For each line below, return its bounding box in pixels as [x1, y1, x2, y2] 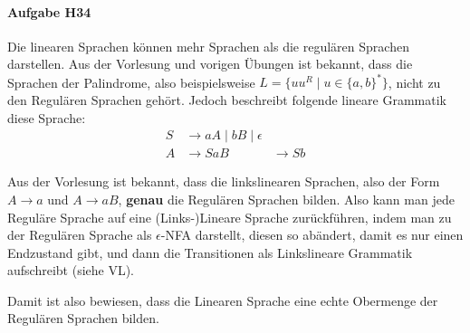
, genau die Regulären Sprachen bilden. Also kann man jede [118, 189, 455, 208]
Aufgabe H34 [7, 2, 91, 21]
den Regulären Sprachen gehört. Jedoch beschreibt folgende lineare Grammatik [7, 90, 446, 109]
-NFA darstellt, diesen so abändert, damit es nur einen [160, 225, 464, 244]
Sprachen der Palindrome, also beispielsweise [7, 72, 255, 91]
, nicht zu [388, 72, 441, 91]
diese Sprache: [7, 108, 86, 127]
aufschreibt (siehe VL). [7, 261, 134, 280]
